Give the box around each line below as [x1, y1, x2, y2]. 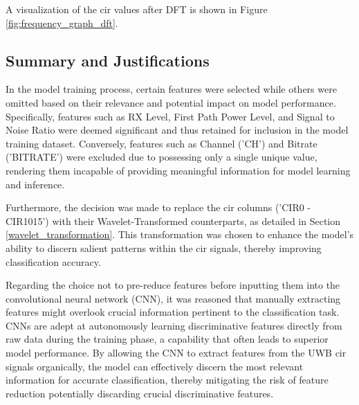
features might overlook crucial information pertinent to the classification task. [6, 305, 340, 319]
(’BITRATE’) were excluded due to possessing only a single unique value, [6, 150, 317, 164]
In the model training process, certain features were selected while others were [6, 82, 337, 96]
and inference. [6, 177, 65, 191]
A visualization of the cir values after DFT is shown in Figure [6, 2, 268, 16]
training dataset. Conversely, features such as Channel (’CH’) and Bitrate [6, 136, 317, 150]
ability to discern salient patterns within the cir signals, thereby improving [6, 240, 322, 255]
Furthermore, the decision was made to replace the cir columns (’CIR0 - [6, 200, 311, 215]
